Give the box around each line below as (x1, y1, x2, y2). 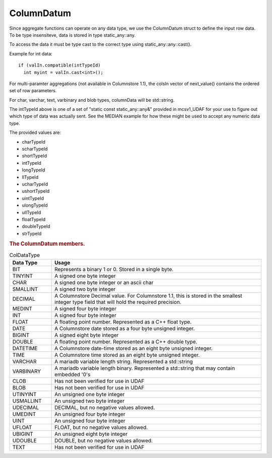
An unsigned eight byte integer (54, 431, 128, 438)
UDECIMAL (12, 404, 39, 411)
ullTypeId (22, 209, 41, 215)
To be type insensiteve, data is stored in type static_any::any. (9, 32, 136, 38)
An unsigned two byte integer (54, 398, 125, 405)
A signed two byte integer (54, 286, 116, 293)
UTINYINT (12, 391, 37, 398)
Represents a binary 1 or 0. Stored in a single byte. (54, 266, 174, 273)
